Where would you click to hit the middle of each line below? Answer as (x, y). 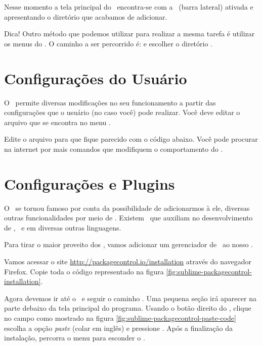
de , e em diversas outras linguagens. (63, 227)
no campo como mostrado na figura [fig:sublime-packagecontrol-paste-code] (120, 318)
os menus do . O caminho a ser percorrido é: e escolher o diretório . (108, 43)
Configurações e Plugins (90, 183)
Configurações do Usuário (96, 78)
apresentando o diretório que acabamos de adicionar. (86, 16)
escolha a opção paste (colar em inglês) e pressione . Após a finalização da (119, 328)
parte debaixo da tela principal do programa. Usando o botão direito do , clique (128, 308)
